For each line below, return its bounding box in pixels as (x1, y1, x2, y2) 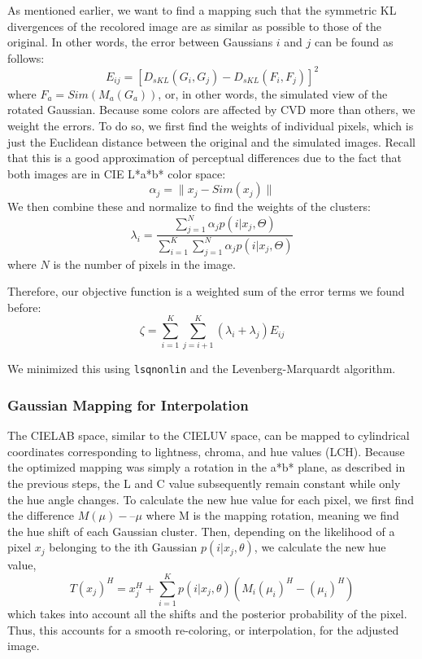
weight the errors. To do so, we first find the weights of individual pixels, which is (7, 117, 414, 134)
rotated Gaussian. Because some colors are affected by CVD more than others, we (7, 101, 415, 118)
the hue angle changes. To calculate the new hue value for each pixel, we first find (7, 490, 414, 507)
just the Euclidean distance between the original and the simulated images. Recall (7, 133, 415, 150)
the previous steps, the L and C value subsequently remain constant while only (7, 475, 401, 492)
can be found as (315, 33, 394, 51)
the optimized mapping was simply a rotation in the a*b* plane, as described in (7, 459, 406, 476)
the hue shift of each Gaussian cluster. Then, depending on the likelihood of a (7, 522, 395, 539)
